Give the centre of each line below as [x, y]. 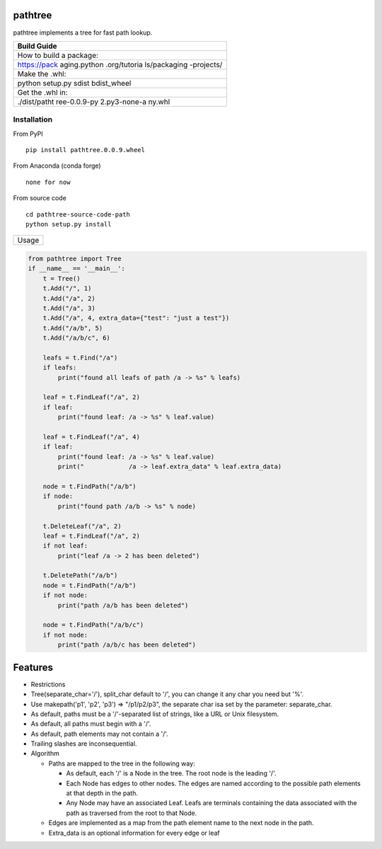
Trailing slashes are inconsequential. [84, 744]
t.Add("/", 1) [67, 289]
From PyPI [28, 134]
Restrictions [48, 684]
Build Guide [37, 46]
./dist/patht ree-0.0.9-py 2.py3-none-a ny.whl [94, 101]
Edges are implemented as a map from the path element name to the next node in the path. [181, 823]
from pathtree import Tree [75, 259]
